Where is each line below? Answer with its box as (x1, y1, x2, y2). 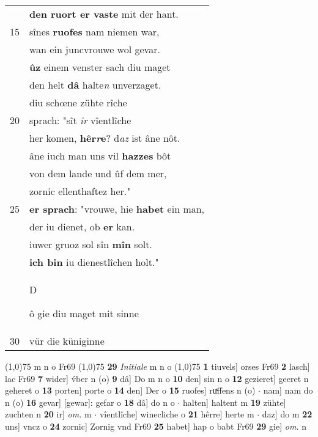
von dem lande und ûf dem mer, (29, 166, 167, 180)
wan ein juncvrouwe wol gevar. (29, 42, 160, 56)
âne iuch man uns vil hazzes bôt (29, 149, 171, 163)
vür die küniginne (29, 334, 105, 348)
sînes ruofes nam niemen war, (29, 24, 160, 39)
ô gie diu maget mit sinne (29, 306, 139, 320)
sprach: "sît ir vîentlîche (29, 113, 131, 127)
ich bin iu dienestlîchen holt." (29, 255, 159, 269)
